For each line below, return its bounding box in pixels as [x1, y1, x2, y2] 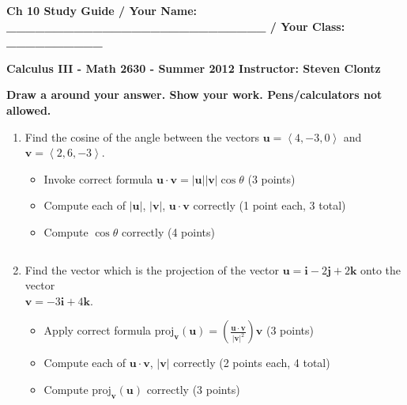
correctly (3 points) [146, 380, 240, 397]
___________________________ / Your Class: [6, 17, 345, 34]
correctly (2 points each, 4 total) [173, 354, 330, 371]
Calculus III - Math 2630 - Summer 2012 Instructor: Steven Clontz [6, 59, 381, 76]
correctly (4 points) [121, 223, 215, 240]
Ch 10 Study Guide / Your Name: [6, 2, 198, 18]
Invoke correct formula [43, 170, 153, 187]
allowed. [6, 101, 51, 118]
